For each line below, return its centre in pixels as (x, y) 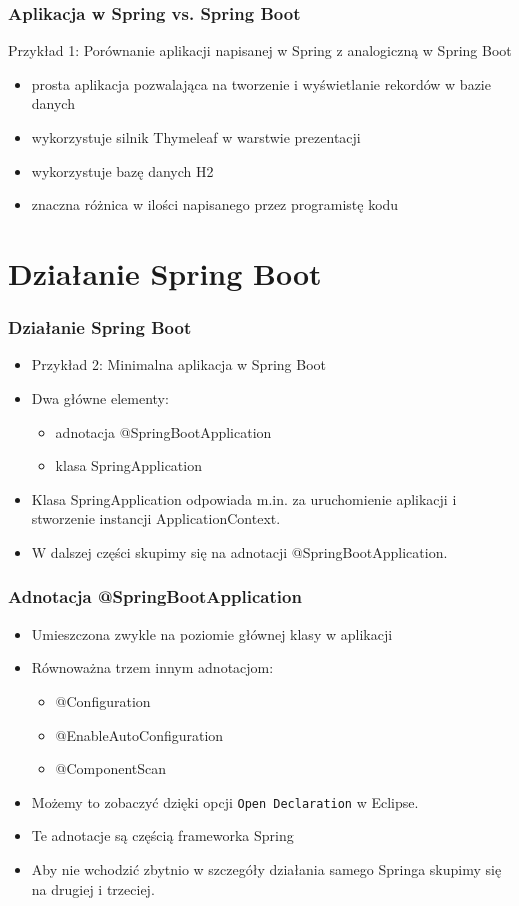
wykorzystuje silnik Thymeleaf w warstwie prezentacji (196, 137)
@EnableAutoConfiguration (139, 734)
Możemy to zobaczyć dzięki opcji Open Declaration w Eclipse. (225, 801)
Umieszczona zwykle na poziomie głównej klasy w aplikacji (212, 633)
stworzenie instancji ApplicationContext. (156, 518)
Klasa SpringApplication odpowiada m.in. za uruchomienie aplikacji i (244, 498)
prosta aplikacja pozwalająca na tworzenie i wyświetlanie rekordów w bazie (261, 83)
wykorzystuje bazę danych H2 (122, 170)
